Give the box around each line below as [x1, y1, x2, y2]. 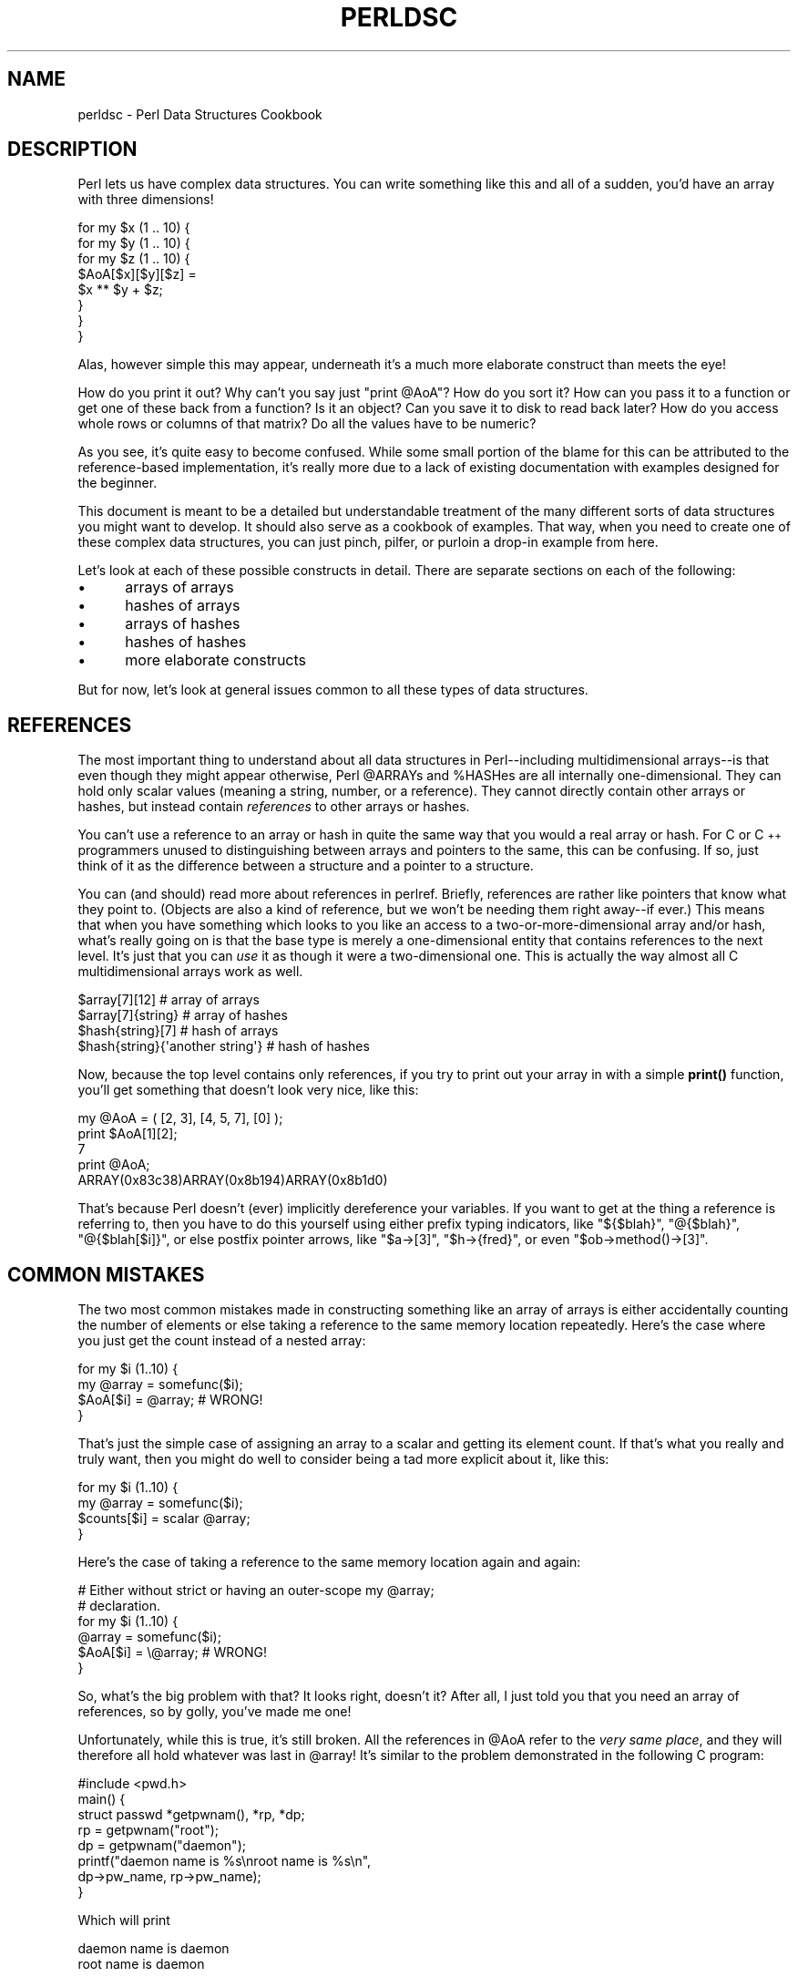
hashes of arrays [125, 596, 240, 615]
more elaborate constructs [125, 651, 307, 670]
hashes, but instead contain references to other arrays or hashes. [77, 798, 470, 815]
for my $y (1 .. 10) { [77, 235, 190, 252]
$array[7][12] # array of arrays [77, 992, 260, 1008]
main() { [77, 1791, 126, 1807]
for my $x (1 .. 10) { [77, 220, 190, 236]
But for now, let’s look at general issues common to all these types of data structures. [77, 682, 588, 698]
